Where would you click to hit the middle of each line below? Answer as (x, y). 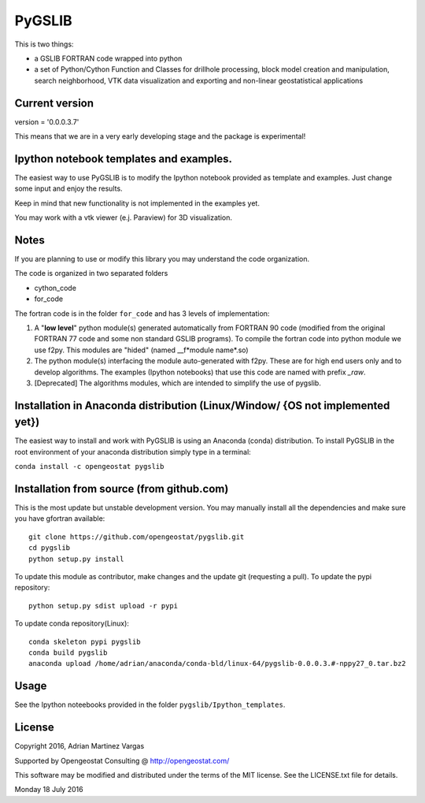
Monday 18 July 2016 (49, 790)
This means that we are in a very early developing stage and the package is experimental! (160, 136)
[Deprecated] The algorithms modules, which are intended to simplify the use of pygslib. (178, 383)
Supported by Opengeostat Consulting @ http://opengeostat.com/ (122, 760)
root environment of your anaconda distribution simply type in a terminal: (133, 452)
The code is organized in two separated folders (91, 273)
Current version (54, 103)
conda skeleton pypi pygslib (85, 641)
